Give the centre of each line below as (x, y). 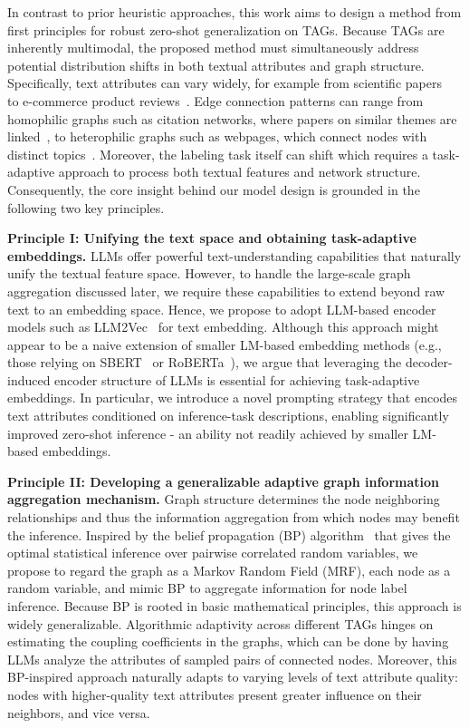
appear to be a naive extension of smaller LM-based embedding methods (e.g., (225, 344)
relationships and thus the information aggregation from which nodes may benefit (234, 517)
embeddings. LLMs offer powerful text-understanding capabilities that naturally (234, 255)
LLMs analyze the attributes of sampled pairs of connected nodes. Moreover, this (232, 659)
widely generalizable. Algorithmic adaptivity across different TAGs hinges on (220, 623)
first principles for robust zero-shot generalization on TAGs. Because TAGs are (226, 29)
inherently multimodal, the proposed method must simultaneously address (213, 48)
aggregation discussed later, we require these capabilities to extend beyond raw (226, 291)
